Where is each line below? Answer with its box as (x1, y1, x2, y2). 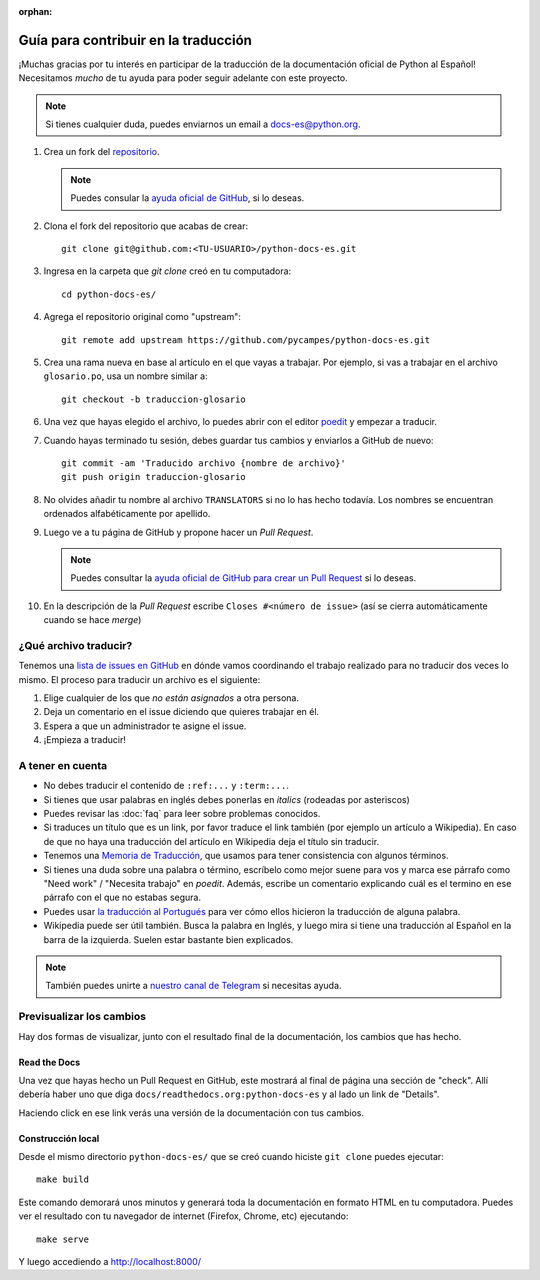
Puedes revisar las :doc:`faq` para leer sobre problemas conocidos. (43, 808, 321, 820)
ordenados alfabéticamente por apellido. (43, 508, 211, 520)
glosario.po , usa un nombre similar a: (43, 370, 209, 382)
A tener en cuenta (18, 758, 108, 772)
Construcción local (18, 1132, 100, 1144)
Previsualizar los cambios (18, 1010, 147, 1024)
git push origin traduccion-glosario (61, 471, 247, 483)
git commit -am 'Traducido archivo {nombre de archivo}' (61, 457, 347, 469)
